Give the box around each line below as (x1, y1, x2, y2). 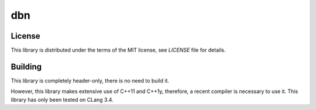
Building (11, 61, 42, 71)
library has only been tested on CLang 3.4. (11, 96, 114, 103)
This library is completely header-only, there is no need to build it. (11, 77, 170, 84)
